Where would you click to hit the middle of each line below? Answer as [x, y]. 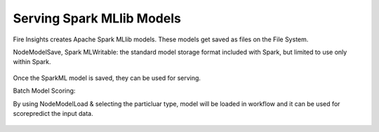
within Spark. [32, 62]
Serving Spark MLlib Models [97, 18]
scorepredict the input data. [53, 113]
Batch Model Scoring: [44, 91]
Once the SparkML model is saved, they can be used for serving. [107, 78]
